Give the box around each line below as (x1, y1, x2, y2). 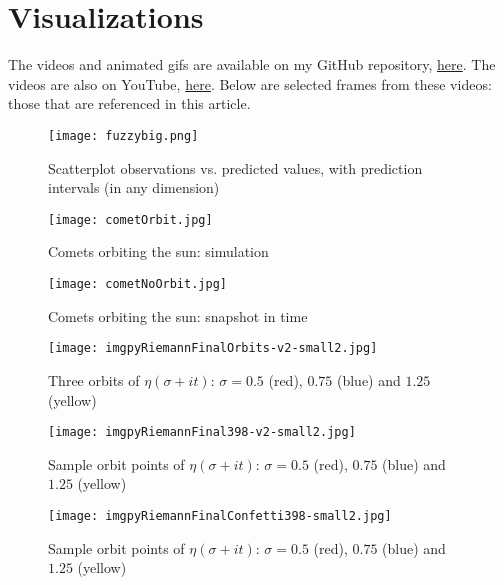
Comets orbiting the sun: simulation (48, 241, 269, 262)
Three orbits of (48, 369, 140, 390)
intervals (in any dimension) (48, 177, 220, 198)
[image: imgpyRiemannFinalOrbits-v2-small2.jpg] (48, 341, 378, 356)
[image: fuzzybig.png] (48, 128, 199, 143)
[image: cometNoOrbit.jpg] (48, 277, 227, 291)
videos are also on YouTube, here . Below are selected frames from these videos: (8, 73, 492, 94)
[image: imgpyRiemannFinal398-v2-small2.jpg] (48, 425, 356, 440)
